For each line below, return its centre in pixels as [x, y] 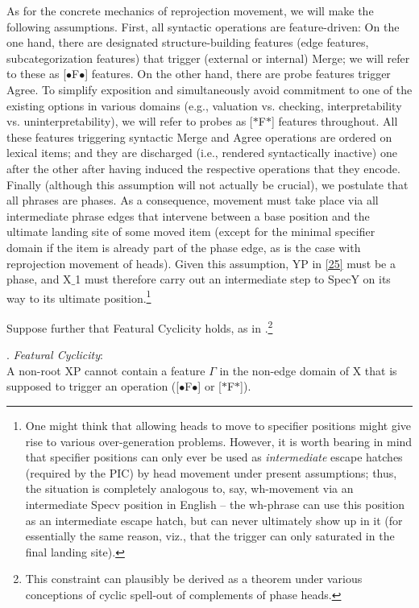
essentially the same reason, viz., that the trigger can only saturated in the [210, 536]
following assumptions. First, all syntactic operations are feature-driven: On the [203, 26]
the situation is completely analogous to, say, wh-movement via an [189, 488]
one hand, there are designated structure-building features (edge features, [188, 42]
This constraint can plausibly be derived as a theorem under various [194, 579]
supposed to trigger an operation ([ [93, 386]
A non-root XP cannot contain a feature [106, 370]
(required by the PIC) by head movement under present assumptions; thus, [211, 472]
